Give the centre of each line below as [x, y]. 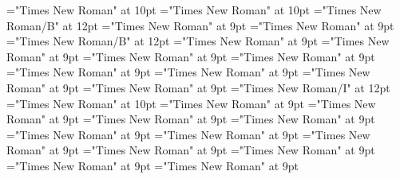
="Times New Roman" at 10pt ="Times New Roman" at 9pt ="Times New [191, 103]
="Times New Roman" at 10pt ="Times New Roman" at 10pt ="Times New [194, 10]
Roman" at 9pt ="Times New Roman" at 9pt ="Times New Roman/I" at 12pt [198, 87]
